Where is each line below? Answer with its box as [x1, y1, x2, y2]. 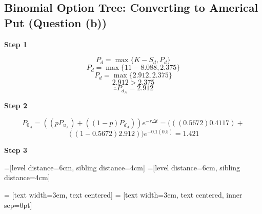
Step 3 [4, 145, 27, 155]
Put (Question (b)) [4, 14, 107, 30]
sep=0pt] [4, 199, 32, 210]
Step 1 [4, 38, 27, 49]
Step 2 [4, 100, 27, 111]
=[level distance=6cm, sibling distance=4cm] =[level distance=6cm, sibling [4, 162, 240, 172]
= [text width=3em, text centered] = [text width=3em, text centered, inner [4, 189, 243, 200]
